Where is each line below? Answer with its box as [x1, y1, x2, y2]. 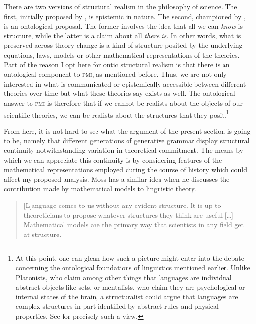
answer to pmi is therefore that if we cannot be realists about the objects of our [4, 97, 243, 108]
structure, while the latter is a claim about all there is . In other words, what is [4, 30, 241, 40]
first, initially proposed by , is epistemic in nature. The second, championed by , [4, 11, 246, 21]
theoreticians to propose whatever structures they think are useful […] [23, 209, 233, 220]
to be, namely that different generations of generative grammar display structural [4, 135, 250, 146]
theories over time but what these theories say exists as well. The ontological [4, 88, 235, 98]
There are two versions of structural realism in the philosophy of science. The [4, 1, 237, 11]
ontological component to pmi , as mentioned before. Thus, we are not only [4, 69, 227, 79]
